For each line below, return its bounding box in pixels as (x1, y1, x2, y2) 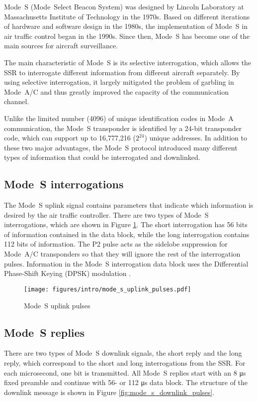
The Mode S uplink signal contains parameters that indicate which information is (4, 200, 254, 210)
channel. (4, 96, 29, 107)
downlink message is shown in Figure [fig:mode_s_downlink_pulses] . (4, 387, 215, 397)
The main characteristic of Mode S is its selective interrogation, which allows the (4, 57, 252, 67)
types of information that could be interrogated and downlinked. (4, 152, 200, 162)
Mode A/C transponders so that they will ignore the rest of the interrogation (4, 249, 241, 259)
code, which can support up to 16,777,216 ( (4, 133, 136, 143)
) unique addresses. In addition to (144, 133, 247, 143)
